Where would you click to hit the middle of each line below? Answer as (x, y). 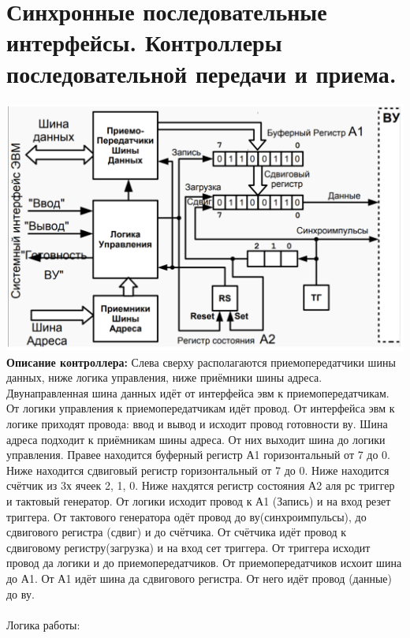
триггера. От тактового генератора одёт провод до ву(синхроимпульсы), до (186, 516)
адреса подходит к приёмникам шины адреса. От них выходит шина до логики (196, 439)
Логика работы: (43, 624)
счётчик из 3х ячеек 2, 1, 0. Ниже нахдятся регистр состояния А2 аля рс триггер (201, 485)
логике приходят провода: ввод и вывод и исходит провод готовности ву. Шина (197, 423)
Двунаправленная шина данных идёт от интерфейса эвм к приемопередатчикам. (198, 392)
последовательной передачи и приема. (201, 73)
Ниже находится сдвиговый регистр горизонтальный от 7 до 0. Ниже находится (198, 470)
